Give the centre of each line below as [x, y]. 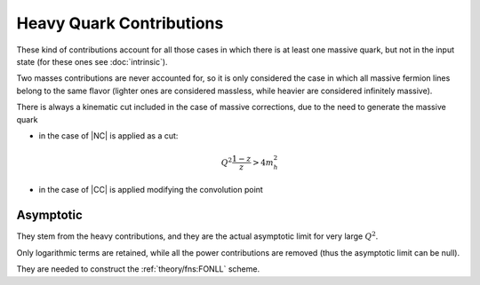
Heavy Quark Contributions [120, 23]
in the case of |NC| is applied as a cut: [108, 135]
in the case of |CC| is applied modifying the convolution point [151, 190]
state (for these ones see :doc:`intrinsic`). [92, 61]
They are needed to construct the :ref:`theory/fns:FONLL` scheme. [138, 269]
